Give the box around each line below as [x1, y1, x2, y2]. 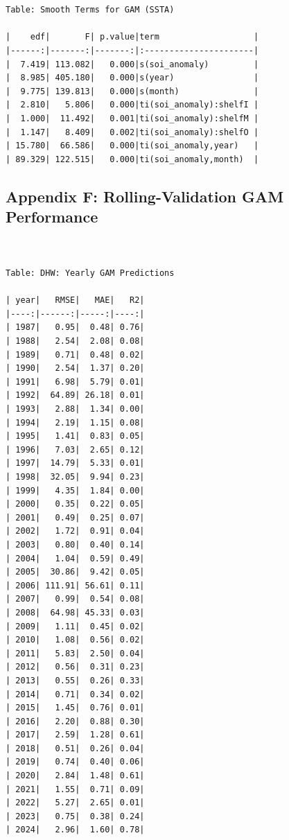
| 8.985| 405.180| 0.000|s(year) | [6, 73, 259, 83]
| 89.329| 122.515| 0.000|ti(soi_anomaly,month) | [6, 154, 259, 164]
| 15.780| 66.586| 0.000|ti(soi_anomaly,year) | [6, 141, 259, 151]
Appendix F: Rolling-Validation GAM [6, 185, 284, 207]
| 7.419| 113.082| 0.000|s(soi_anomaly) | [6, 59, 259, 69]
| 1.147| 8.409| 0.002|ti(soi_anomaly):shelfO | [6, 127, 259, 137]
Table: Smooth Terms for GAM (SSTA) [6, 5, 175, 15]
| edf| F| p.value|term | [6, 32, 259, 42]
